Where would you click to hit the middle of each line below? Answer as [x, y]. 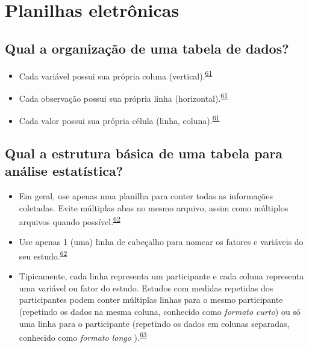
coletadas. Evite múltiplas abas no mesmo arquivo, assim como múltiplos [154, 207]
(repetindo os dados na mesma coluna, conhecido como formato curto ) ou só [160, 311]
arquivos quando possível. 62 [70, 221]
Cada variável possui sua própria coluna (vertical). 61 [116, 75]
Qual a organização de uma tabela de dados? [147, 48]
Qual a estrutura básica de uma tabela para [144, 153]
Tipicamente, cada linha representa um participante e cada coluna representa [161, 276]
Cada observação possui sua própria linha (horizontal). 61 [123, 97]
